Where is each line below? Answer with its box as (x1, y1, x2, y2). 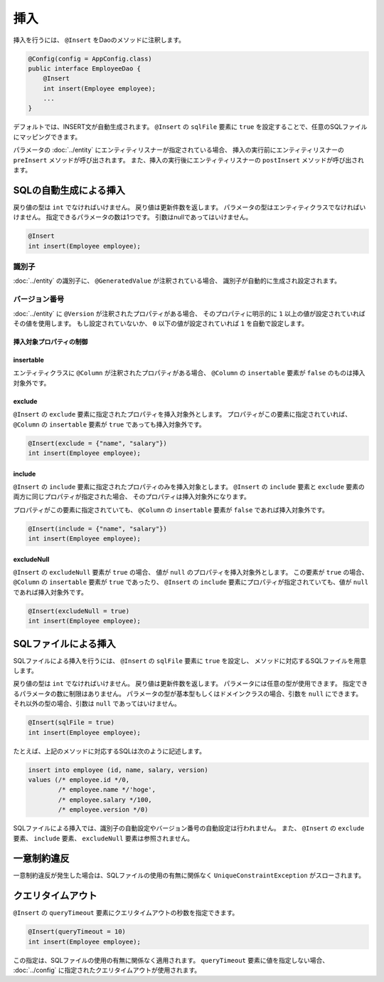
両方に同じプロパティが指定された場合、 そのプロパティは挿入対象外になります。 (13, 492, 250, 501)
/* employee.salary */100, (58, 795, 152, 804)
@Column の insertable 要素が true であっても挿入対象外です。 (13, 420, 206, 429)
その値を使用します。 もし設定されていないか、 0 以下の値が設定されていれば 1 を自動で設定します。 (13, 319, 309, 328)
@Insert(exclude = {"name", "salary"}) (28, 439, 167, 447)
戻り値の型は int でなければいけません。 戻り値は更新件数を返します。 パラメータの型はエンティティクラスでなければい (13, 203, 366, 211)
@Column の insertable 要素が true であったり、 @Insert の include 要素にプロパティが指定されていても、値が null (13, 578, 369, 587)
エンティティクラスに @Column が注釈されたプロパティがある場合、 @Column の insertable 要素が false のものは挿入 (13, 369, 366, 377)
